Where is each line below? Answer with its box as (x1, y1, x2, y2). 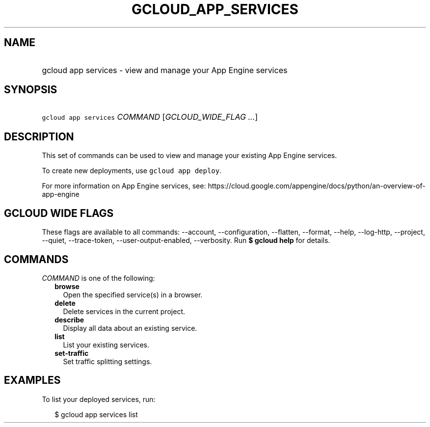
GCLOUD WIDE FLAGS (4, 207, 114, 219)
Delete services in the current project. (63, 307, 186, 316)
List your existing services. (63, 340, 149, 349)
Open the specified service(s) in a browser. (63, 290, 203, 299)
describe (54, 315, 84, 324)
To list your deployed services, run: (42, 395, 156, 403)
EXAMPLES (4, 374, 61, 387)
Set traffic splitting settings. (63, 357, 152, 366)
